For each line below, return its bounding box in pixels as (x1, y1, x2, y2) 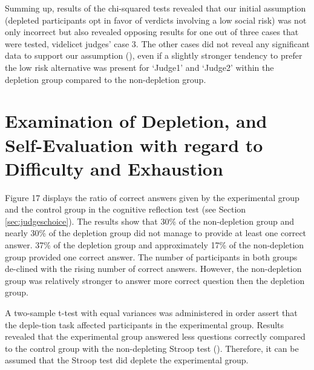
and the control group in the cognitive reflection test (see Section (5, 203, 246, 216)
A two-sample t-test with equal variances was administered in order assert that (5, 306, 298, 319)
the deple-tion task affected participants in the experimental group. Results (5, 318, 284, 331)
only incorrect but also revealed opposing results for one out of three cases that (5, 25, 299, 38)
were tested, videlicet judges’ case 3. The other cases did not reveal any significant (5, 37, 310, 50)
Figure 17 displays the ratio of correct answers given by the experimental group (5, 191, 299, 203)
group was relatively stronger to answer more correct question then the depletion (5, 274, 305, 286)
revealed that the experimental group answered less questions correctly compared (5, 330, 306, 343)
